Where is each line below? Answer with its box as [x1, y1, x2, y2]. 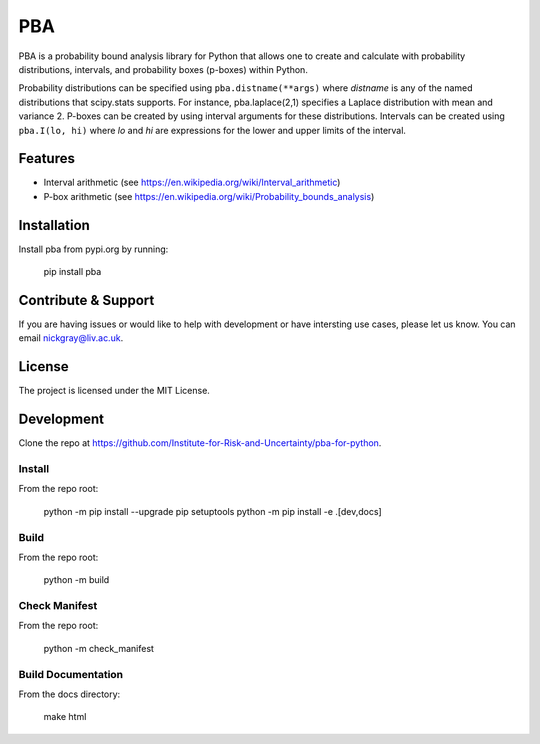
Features [18, 150, 75, 167]
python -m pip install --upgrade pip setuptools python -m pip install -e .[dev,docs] [43, 505, 382, 517]
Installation [18, 216, 90, 234]
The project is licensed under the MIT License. [18, 385, 210, 397]
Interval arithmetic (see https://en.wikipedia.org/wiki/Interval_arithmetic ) [43, 176, 341, 189]
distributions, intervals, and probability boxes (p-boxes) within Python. [18, 63, 309, 75]
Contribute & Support [18, 291, 155, 309]
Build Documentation [18, 667, 124, 681]
